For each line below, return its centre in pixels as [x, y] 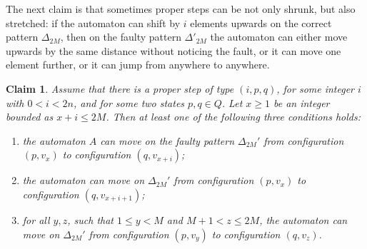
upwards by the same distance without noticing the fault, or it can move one [174, 50]
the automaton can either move [279, 37]
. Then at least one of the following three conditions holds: [233, 117]
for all [36, 219]
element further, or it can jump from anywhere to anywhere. [138, 65]
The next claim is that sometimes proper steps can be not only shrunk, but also [181, 9]
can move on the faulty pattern [167, 140]
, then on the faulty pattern [121, 37]
